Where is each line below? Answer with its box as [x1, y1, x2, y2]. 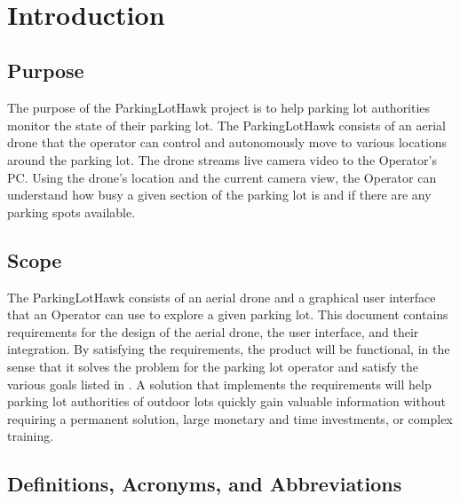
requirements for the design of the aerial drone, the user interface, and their [7, 322, 419, 341]
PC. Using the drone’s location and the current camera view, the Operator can [7, 168, 437, 186]
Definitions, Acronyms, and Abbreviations [7, 470, 402, 498]
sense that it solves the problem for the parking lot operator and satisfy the [7, 357, 419, 375]
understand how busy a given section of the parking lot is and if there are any [7, 185, 432, 204]
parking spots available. [7, 202, 136, 221]
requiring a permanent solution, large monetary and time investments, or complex [7, 409, 453, 427]
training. [7, 427, 54, 445]
